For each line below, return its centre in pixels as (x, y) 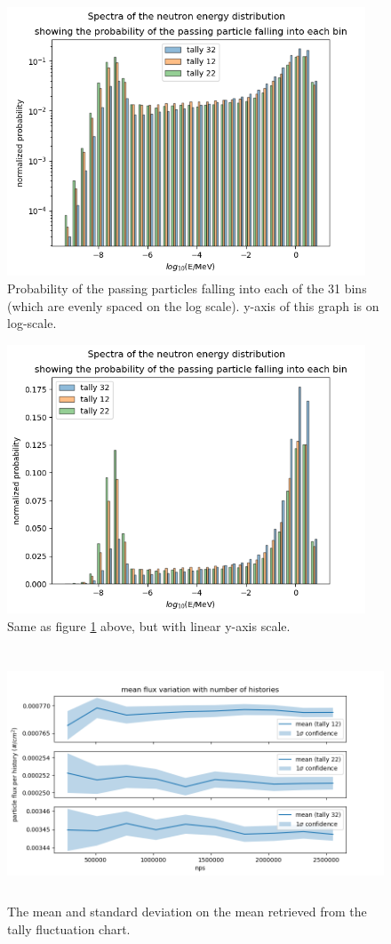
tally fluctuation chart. (69, 928)
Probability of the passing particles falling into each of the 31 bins (187, 288)
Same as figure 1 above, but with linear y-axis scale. (149, 625)
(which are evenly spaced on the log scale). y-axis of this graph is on (193, 305)
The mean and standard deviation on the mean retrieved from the (187, 912)
